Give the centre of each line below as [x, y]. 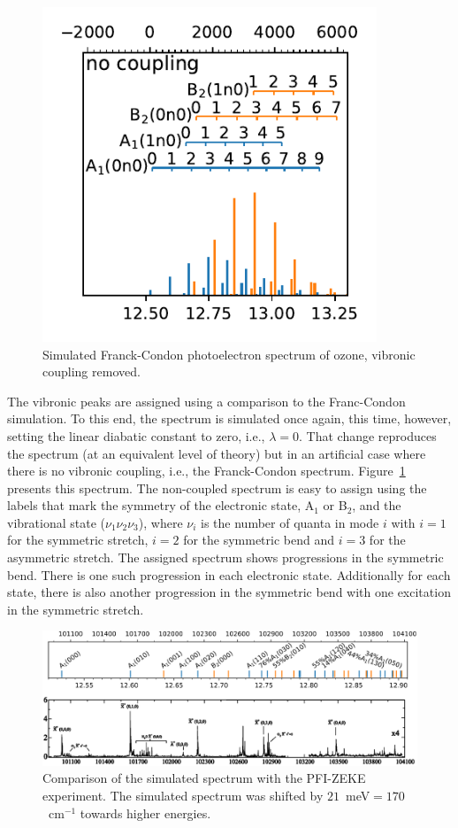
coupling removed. [92, 371]
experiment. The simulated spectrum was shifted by [183, 795]
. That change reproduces [368, 435]
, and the [377, 505]
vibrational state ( [56, 522]
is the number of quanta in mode [290, 522]
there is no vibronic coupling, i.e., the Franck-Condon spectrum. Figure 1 [206, 471]
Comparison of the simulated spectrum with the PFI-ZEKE [204, 778]
